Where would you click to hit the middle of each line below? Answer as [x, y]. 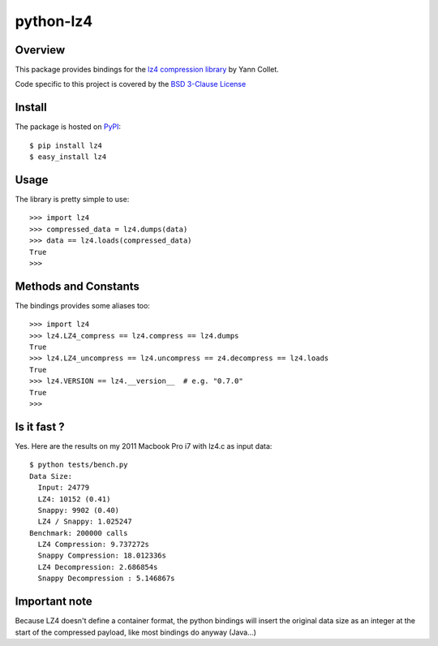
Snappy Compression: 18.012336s [102, 556]
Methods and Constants [77, 286]
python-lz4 [54, 21]
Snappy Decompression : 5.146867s [106, 579]
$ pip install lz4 [66, 145]
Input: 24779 [64, 488]
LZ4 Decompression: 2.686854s [98, 567]
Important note [54, 602]
